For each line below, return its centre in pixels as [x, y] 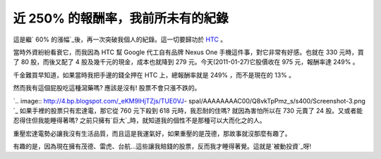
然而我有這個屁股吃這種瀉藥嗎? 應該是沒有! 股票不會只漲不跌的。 [107, 88]
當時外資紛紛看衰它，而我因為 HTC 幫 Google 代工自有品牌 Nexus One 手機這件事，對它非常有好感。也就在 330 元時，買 [189, 52]
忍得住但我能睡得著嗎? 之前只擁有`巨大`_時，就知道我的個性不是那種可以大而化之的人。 [139, 120]
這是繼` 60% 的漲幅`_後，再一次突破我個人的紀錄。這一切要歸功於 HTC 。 [120, 39]
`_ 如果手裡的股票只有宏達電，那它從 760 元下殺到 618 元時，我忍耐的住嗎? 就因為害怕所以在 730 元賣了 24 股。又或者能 [188, 110]
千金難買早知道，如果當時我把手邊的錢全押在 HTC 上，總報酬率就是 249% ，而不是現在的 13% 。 [154, 75]
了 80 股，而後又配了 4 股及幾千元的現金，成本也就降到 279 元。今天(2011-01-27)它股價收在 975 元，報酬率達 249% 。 [186, 62]
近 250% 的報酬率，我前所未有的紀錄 [121, 18]
